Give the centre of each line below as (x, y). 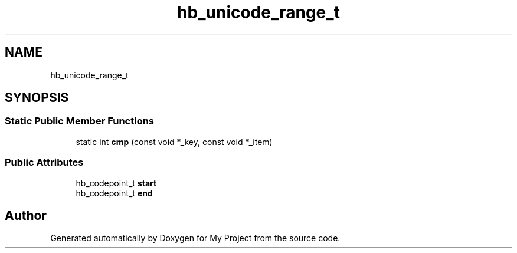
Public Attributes (44, 162)
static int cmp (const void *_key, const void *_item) (174, 142)
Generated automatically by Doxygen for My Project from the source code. (195, 238)
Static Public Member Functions (80, 121)
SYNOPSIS (37, 98)
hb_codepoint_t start (116, 183)
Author (26, 215)
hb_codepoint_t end (114, 193)
